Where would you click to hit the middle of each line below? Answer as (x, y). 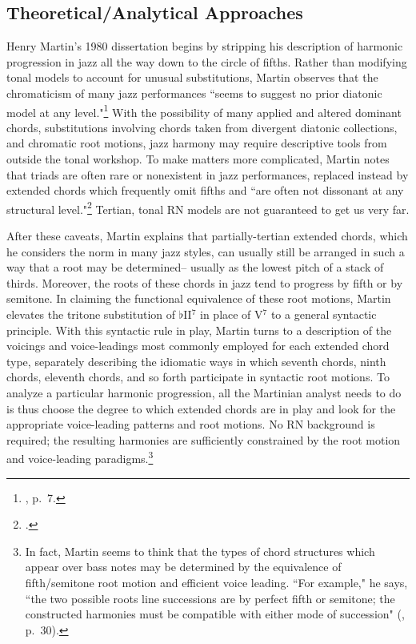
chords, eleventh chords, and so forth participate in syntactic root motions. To (198, 377)
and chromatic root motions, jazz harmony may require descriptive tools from (197, 143)
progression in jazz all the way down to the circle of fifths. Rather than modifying (207, 61)
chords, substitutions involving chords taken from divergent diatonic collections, (202, 127)
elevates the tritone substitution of (91, 314)
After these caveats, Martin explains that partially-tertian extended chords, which (207, 236)
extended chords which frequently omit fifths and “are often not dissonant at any (205, 190)
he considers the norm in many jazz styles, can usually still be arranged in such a (206, 251)
